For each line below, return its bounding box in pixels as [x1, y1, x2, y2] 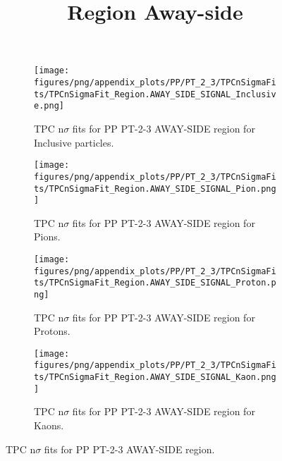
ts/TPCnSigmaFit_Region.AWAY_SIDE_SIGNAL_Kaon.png [34, 372, 276, 383]
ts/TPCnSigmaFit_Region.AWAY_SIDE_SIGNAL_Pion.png [34, 183, 276, 194]
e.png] [34, 101, 64, 111]
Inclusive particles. [34, 135, 114, 149]
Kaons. [34, 418, 64, 433]
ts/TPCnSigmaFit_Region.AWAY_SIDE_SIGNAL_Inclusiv [34, 89, 276, 99]
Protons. [34, 324, 70, 338]
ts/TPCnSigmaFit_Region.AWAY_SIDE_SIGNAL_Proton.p [34, 278, 276, 288]
